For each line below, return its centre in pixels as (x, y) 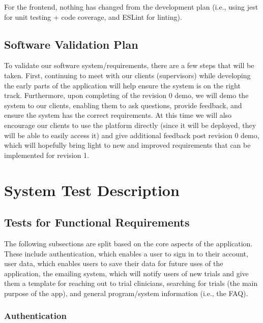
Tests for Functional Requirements (97, 222)
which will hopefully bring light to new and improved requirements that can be (127, 145)
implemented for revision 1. (47, 155)
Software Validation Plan (71, 44)
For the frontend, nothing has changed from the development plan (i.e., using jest (131, 7)
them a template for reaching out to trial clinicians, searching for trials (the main (131, 283)
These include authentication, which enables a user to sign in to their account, (126, 253)
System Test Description (92, 190)
